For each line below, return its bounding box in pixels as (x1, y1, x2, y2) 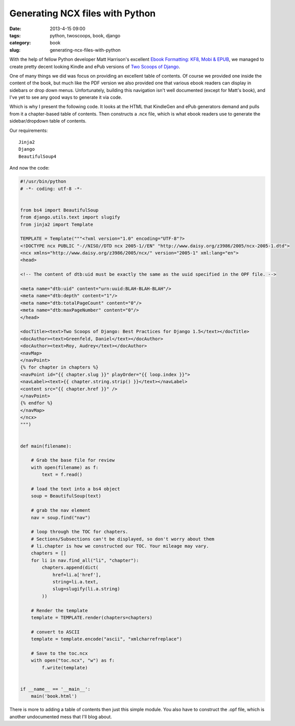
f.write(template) (41, 665, 88, 670)
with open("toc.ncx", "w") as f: (31, 658, 115, 664)
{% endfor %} (20, 400, 53, 406)
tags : (9, 32, 21, 38)
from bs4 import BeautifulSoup (20, 207, 99, 213)
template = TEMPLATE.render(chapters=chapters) (31, 615, 153, 620)
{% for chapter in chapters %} (20, 364, 99, 370)
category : (9, 40, 31, 46)
